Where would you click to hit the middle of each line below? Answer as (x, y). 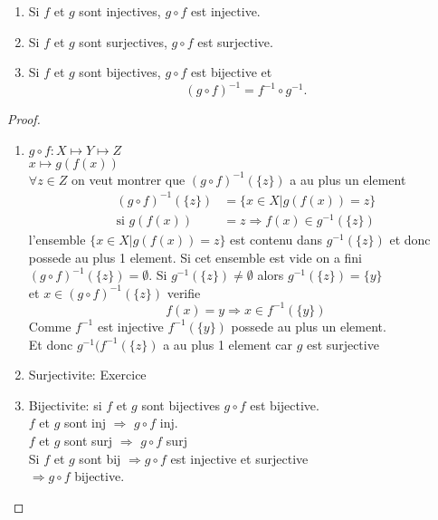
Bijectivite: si (65, 404)
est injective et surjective (239, 458)
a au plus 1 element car (228, 344)
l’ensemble (57, 240)
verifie (184, 292)
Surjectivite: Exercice (87, 375)
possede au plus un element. (309, 326)
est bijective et (232, 72)
